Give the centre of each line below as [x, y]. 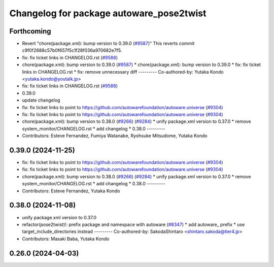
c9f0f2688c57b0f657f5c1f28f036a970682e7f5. [72, 50]
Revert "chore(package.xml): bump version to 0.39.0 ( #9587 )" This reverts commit [108, 44]
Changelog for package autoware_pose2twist [108, 13]
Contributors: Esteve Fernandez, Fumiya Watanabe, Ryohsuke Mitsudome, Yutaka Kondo [115, 136]
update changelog [41, 100]
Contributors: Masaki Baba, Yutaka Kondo [66, 239]
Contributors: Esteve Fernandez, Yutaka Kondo [71, 191]
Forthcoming [30, 31]
